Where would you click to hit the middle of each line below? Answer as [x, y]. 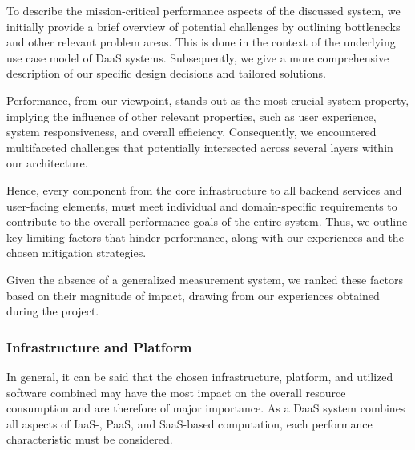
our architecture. [47, 163]
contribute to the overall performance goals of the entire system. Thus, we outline [207, 221]
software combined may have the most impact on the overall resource [176, 392]
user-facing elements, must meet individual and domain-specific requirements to [202, 205]
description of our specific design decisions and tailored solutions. [166, 73]
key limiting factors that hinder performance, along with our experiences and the [205, 237]
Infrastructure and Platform [99, 346]
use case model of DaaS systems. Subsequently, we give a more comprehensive [198, 57]
